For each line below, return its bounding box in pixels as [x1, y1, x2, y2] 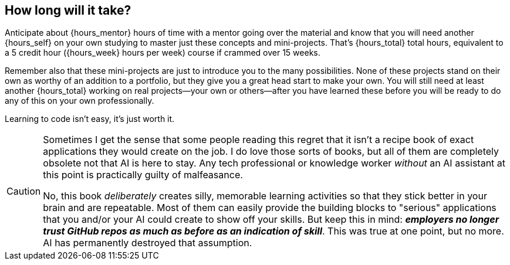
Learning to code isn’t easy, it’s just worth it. [5, 114, 175, 124]
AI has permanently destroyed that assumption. [43, 237, 252, 249]
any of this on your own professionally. [5, 96, 154, 106]
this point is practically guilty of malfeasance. [43, 169, 243, 181]
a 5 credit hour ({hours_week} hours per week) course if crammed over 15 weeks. [5, 47, 320, 58]
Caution [6, 185, 41, 198]
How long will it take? [5, 3, 131, 18]
